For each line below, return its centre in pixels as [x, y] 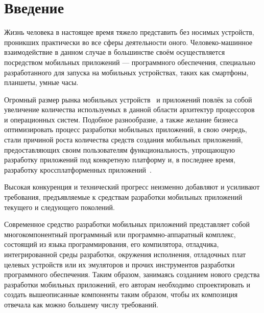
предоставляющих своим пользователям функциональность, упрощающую [119, 149]
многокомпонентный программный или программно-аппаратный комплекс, [120, 234]
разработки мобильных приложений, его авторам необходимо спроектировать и [127, 284]
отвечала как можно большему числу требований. [81, 304]
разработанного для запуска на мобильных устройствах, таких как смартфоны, [126, 72]
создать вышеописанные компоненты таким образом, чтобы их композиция [121, 294]
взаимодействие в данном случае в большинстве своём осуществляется [115, 52]
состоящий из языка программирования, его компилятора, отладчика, [112, 244]
